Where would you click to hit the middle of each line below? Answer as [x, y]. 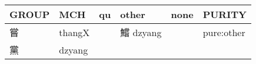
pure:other [224, 32]
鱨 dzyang [141, 32]
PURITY [225, 14]
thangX [74, 32]
